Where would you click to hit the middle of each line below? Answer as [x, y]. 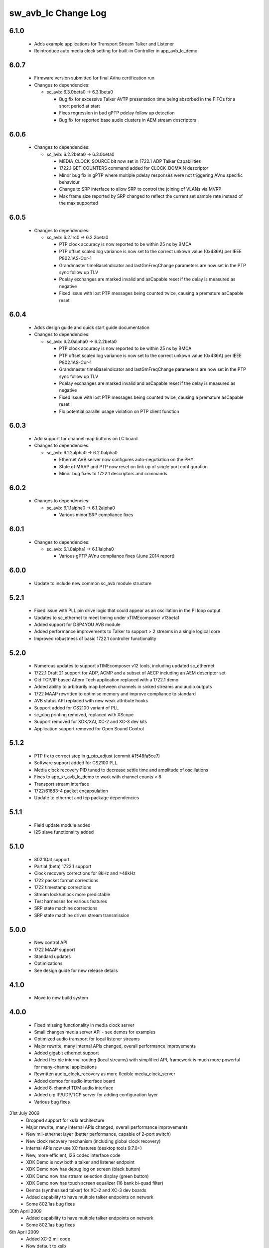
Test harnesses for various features [70, 901]
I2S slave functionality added [64, 832]
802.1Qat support [52, 859]
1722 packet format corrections [66, 880]
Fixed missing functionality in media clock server [84, 1025]
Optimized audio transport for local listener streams [87, 1039]
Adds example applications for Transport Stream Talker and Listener [104, 44]
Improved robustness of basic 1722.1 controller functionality [95, 638]
